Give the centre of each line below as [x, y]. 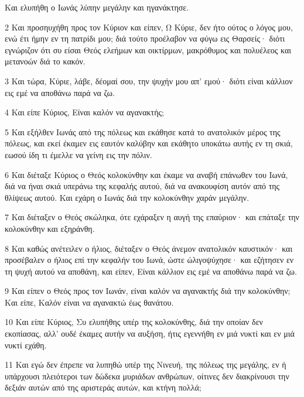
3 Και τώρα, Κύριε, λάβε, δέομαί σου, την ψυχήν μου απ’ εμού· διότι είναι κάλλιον [149, 81]
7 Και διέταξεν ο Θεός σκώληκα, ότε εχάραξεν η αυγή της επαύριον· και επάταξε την [152, 217]
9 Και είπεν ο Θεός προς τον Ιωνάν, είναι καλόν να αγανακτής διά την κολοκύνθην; [148, 291]
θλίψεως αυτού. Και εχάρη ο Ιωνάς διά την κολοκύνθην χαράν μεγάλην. [127, 197]
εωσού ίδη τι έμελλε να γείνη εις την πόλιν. [78, 154]
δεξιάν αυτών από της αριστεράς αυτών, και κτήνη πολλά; [103, 387]
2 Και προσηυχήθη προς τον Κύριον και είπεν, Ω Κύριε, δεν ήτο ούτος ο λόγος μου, [149, 27]
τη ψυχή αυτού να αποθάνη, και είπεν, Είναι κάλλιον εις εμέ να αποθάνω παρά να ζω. [151, 271]
